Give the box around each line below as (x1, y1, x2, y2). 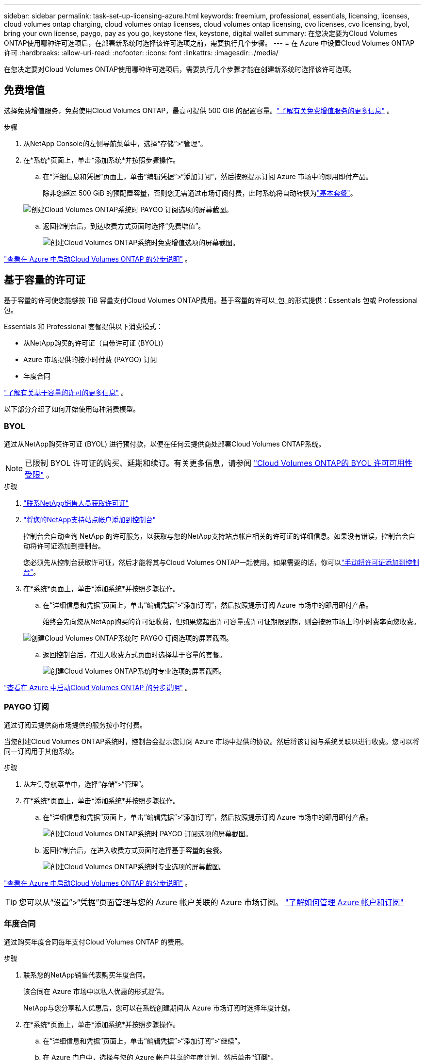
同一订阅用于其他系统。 (4, 747, 79, 756)
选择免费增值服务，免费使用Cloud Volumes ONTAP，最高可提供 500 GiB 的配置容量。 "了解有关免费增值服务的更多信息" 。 (4, 106, 394, 115)
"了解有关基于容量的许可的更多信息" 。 (4, 388, 128, 397)
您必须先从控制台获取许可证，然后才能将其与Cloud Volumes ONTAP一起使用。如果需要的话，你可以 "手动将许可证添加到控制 (23, 558, 419, 567)
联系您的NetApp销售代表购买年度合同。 (23, 970, 150, 979)
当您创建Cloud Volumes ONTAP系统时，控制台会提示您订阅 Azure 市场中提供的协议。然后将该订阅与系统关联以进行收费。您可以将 (4, 737, 420, 746)
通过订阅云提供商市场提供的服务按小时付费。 (4, 721, 147, 729)
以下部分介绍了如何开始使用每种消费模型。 (4, 404, 140, 413)
